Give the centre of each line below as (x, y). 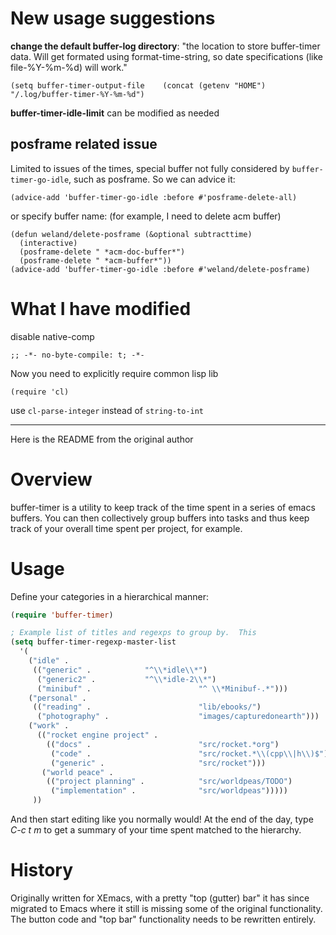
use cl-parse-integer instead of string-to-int (107, 410)
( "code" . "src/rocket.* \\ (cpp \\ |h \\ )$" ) (189, 753)
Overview (51, 479)
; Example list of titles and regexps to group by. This (133, 633)
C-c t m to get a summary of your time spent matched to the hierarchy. (156, 830)
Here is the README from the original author (102, 439)
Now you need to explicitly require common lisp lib (114, 373)
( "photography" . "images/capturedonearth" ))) (178, 717)
